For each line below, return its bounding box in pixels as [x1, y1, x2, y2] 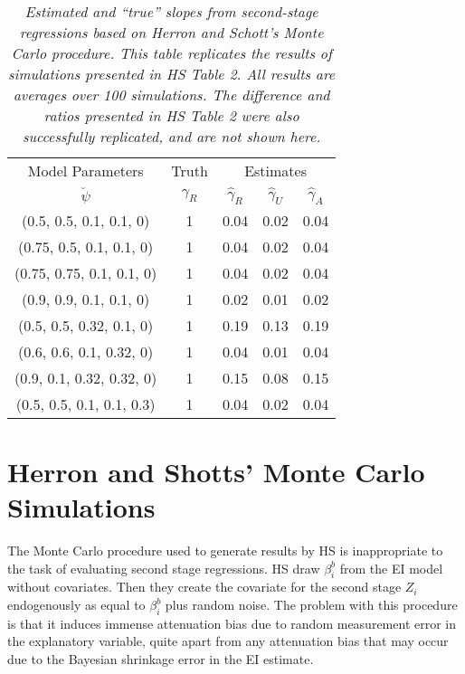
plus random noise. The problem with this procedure [165, 595, 458, 614]
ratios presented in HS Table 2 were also [43, 105, 299, 126]
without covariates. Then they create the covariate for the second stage [7, 577, 402, 596]
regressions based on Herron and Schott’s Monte [19, 22, 324, 43]
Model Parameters [27, 160, 144, 181]
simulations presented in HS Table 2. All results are [8, 63, 336, 84]
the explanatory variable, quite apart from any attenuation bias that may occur [7, 631, 449, 650]
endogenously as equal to [7, 595, 146, 614]
